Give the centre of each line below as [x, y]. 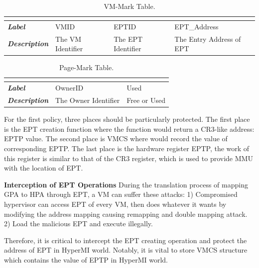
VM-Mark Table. [129, 6]
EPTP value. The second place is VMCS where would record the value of [116, 138]
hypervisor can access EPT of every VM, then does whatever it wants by [115, 204]
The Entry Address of [208, 39]
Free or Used [146, 100]
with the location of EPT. [44, 168]
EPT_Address [196, 26]
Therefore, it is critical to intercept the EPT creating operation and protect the [126, 240]
